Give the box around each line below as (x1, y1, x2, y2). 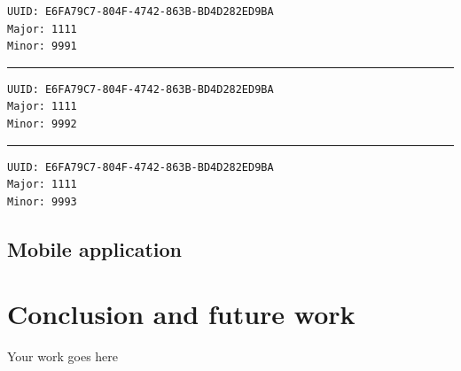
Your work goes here (7, 347, 119, 366)
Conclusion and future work (7, 296, 356, 332)
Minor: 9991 (7, 40, 77, 53)
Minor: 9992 (7, 117, 77, 130)
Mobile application (7, 235, 182, 262)
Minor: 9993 (7, 195, 77, 208)
